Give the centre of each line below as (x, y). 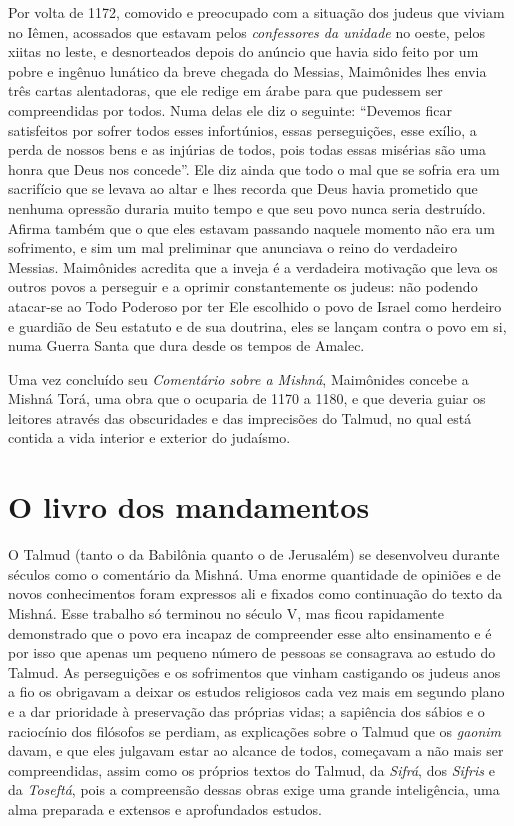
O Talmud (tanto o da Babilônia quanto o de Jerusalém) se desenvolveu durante (254, 554)
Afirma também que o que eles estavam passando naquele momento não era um (251, 227)
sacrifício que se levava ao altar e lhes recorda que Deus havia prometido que (243, 188)
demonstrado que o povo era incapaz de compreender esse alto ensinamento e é (250, 632)
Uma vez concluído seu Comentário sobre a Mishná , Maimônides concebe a (238, 378)
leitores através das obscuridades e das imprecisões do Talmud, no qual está (240, 417)
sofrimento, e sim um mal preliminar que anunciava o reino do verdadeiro (233, 247)
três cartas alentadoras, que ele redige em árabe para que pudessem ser (225, 90)
